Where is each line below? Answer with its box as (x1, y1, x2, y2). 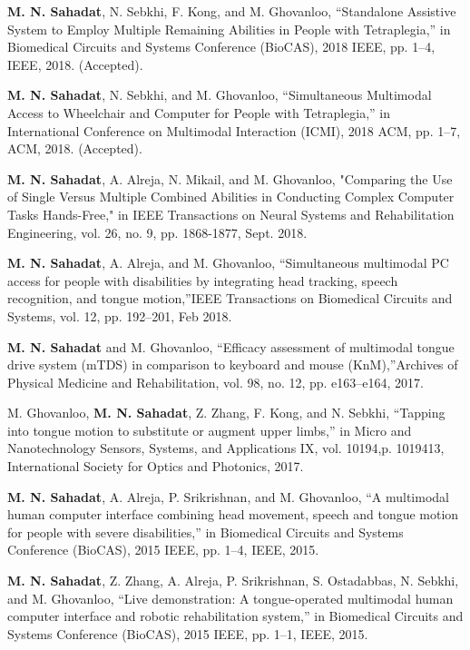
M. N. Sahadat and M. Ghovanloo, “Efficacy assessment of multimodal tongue (7, 337, 455, 356)
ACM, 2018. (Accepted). (7, 139, 142, 158)
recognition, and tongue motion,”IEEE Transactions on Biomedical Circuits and (7, 289, 453, 308)
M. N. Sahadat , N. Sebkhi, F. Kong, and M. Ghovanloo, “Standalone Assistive (7, 2, 456, 20)
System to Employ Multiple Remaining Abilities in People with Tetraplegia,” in (7, 19, 451, 38)
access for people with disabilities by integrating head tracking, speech (7, 271, 398, 290)
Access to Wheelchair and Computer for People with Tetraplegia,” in (7, 103, 391, 122)
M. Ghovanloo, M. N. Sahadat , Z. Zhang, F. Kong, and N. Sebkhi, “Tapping (7, 403, 446, 422)
